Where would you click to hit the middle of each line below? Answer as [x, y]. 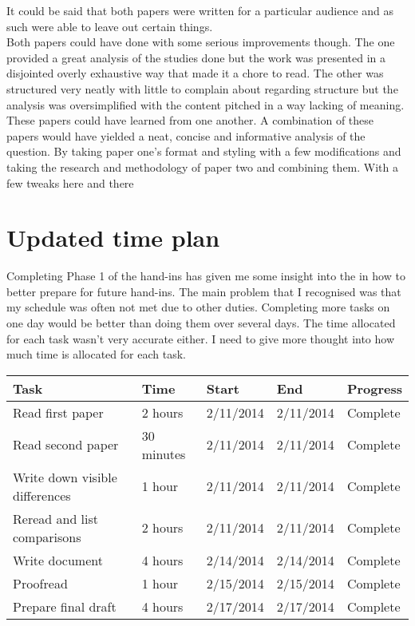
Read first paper [58, 412]
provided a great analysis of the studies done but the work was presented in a [196, 57]
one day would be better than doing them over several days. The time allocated [201, 323]
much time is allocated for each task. [96, 354]
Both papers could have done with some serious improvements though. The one [201, 42]
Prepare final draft [65, 606]
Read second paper [66, 445]
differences [42, 495]
